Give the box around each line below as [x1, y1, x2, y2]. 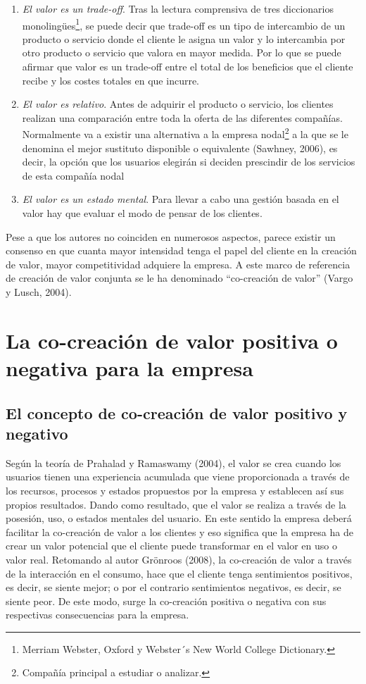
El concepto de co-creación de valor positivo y [6, 402, 348, 423]
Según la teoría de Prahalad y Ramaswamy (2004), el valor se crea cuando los [6, 455, 341, 470]
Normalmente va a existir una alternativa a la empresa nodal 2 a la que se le [22, 125, 348, 142]
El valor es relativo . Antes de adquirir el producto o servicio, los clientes [22, 97, 334, 111]
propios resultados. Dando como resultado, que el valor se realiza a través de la [6, 497, 346, 511]
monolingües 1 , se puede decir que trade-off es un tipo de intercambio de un [22, 15, 346, 32]
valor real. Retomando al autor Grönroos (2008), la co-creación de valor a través [6, 552, 352, 566]
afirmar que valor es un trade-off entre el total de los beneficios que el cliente [22, 59, 353, 74]
